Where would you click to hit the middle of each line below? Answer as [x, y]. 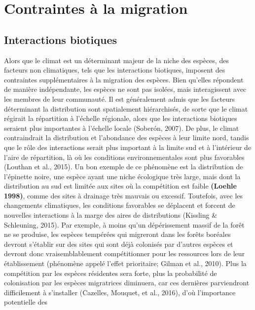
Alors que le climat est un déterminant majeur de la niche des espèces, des [116, 60]
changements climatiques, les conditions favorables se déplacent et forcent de [120, 205]
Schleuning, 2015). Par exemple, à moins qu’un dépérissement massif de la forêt [124, 224]
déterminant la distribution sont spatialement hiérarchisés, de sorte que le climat [126, 108]
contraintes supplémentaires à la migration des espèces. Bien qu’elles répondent [124, 79]
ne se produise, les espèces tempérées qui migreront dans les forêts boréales [117, 234]
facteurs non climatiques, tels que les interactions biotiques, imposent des [115, 70]
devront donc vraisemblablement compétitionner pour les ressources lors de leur [125, 253]
